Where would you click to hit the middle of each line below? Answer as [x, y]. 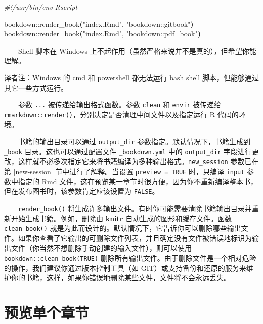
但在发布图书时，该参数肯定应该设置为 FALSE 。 [82, 191]
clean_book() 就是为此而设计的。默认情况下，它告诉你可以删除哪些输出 [123, 228]
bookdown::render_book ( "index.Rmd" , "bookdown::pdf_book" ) [102, 34]
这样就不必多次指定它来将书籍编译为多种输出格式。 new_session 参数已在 [138, 161]
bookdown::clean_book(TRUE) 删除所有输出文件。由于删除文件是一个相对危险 [130, 258]
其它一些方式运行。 [36, 87]
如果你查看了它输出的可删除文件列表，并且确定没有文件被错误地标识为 [135, 238]
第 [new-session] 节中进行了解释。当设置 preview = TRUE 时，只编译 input [124, 171]
